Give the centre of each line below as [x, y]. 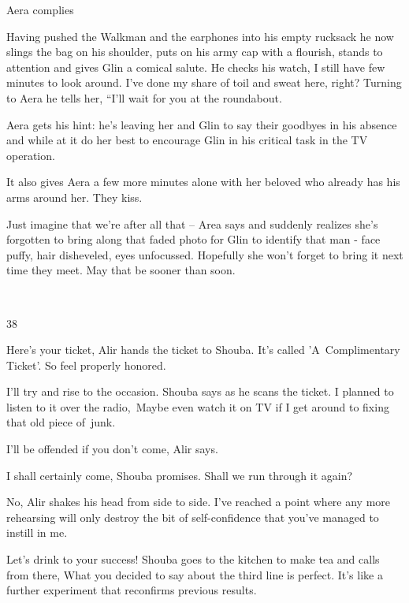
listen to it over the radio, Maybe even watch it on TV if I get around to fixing [198, 406]
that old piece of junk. [61, 422]
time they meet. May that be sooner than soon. [121, 270]
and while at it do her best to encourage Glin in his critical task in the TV [187, 140]
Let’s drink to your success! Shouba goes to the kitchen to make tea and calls [193, 559]
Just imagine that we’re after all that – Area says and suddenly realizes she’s [192, 223]
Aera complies [40, 9]
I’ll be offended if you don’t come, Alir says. [112, 449]
